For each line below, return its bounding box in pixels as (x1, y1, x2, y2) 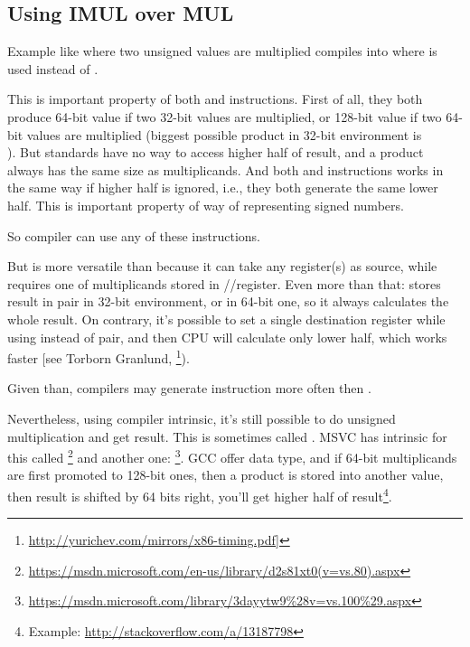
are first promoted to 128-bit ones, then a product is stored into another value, (7, 465, 444, 484)
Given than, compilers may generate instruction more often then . (7, 379, 371, 398)
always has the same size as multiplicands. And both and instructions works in (7, 160, 444, 179)
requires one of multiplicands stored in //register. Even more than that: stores (7, 274, 441, 293)
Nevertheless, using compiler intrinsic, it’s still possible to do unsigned (7, 408, 396, 427)
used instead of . (7, 59, 99, 78)
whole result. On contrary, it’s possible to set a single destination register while (7, 309, 446, 328)
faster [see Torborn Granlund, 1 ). (7, 346, 190, 367)
